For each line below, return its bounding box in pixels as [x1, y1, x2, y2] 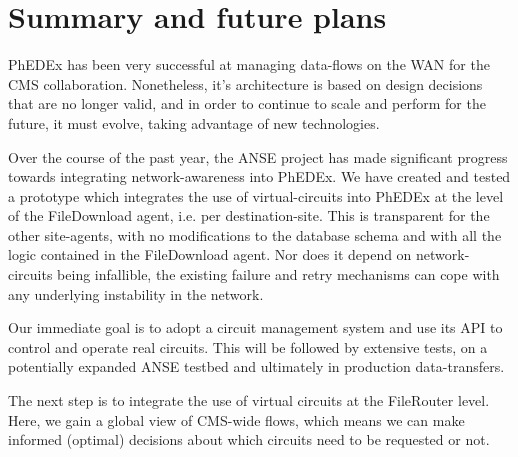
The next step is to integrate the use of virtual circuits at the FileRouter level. [8, 390, 490, 411]
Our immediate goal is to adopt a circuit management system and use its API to [8, 317, 503, 338]
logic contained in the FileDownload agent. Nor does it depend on [8, 244, 412, 265]
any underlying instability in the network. [8, 283, 264, 304]
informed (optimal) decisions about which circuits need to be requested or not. [8, 429, 490, 450]
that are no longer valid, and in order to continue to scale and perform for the [8, 93, 486, 114]
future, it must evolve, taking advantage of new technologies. [8, 112, 380, 133]
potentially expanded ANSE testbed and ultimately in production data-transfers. [8, 356, 505, 377]
